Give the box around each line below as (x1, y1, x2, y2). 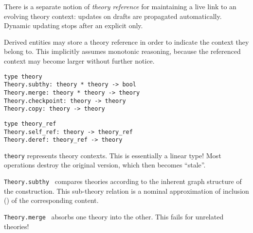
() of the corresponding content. (4, 195, 99, 205)
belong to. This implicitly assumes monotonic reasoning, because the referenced (4, 46, 241, 56)
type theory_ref (4, 120, 56, 127)
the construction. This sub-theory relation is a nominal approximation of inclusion (4, 185, 249, 196)
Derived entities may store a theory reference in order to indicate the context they (4, 36, 249, 47)
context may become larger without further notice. (4, 55, 155, 66)
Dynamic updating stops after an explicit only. (4, 20, 143, 31)
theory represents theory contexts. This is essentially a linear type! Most (4, 150, 221, 160)
